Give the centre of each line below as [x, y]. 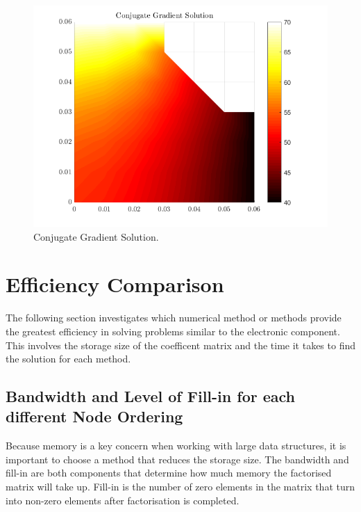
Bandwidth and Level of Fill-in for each [150, 396]
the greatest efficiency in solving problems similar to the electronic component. [173, 331]
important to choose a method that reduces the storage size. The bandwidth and [177, 459]
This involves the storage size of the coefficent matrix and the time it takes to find [180, 345]
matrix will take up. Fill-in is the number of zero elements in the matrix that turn [180, 487]
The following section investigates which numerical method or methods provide [174, 318]
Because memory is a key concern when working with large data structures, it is [176, 446]
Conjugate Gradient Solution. [96, 236]
